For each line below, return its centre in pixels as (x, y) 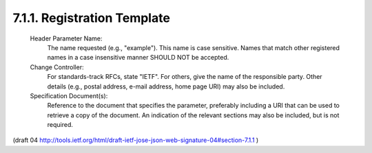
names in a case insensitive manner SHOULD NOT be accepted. (138, 58)
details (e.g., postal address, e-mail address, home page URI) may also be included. (166, 86)
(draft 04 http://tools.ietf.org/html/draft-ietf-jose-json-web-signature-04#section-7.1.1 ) (136, 140)
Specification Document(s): (69, 95)
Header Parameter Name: (66, 38)
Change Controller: (57, 67)
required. (60, 125)
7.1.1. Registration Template (91, 18)
